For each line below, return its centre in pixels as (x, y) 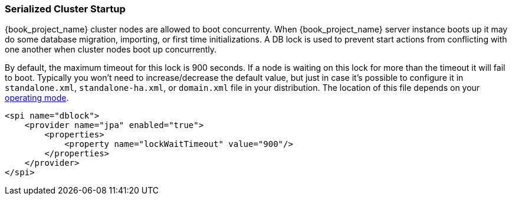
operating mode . (37, 98)
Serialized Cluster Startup (65, 9)
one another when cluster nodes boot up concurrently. (111, 50)
